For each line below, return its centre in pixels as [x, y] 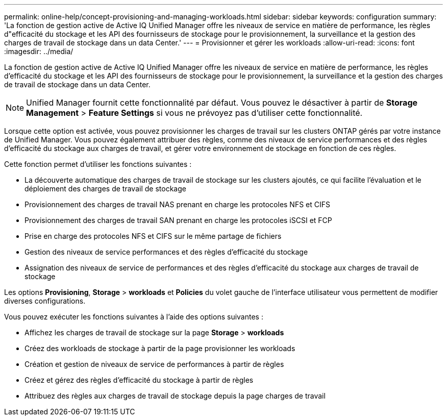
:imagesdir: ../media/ [39, 51]
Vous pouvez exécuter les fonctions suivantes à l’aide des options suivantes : [134, 317]
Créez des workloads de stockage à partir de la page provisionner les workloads [160, 348]
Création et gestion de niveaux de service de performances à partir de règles [154, 364]
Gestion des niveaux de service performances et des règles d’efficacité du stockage [166, 252]
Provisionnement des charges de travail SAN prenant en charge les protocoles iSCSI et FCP [178, 220]
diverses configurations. [45, 301]
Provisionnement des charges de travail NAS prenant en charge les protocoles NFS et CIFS [178, 204]
